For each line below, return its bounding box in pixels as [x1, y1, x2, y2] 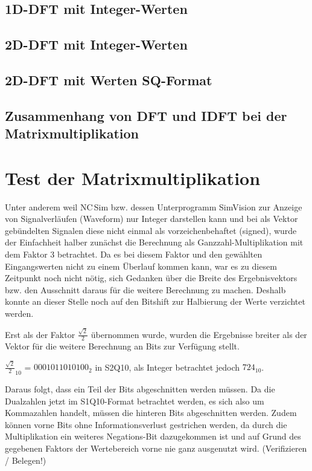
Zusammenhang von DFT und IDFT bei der [5, 106, 287, 125]
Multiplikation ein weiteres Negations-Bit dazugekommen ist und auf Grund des [5, 430, 301, 443]
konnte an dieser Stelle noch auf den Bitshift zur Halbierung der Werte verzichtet [5, 295, 305, 308]
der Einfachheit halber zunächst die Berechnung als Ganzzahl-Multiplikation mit [5, 236, 304, 248]
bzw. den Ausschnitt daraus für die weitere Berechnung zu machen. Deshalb [5, 283, 286, 296]
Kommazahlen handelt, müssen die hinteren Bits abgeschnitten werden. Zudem [5, 406, 297, 419]
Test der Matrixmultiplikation [5, 165, 261, 190]
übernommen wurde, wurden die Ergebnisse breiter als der [91, 328, 307, 340]
